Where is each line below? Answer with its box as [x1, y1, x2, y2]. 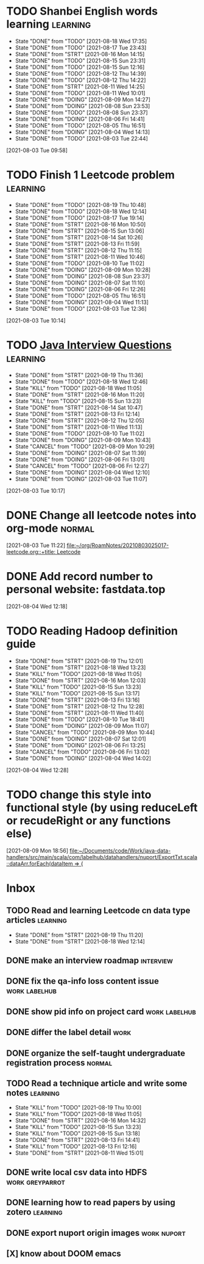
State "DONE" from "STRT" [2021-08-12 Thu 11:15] [15, 246, 142, 254]
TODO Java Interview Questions [6, 338, 172, 352]
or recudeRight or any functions [6, 813, 171, 827]
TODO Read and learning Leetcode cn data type [6, 906, 191, 916]
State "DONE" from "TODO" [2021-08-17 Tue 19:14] [15, 214, 144, 221]
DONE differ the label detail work [6, 1027, 132, 1037]
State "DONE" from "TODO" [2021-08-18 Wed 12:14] [15, 208, 147, 215]
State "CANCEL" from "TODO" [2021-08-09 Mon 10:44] [15, 728, 155, 736]
